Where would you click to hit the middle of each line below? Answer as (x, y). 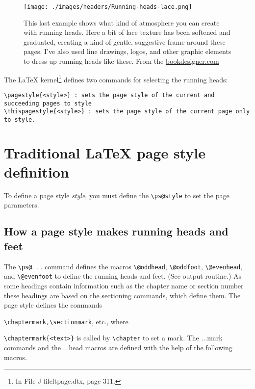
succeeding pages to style (48, 103)
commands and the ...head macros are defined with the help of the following (118, 348)
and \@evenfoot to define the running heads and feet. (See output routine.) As (123, 276)
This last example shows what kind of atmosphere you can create (122, 22)
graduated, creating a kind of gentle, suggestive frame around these (125, 41)
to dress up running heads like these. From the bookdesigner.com (121, 61)
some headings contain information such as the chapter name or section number (124, 285)
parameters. (22, 205)
